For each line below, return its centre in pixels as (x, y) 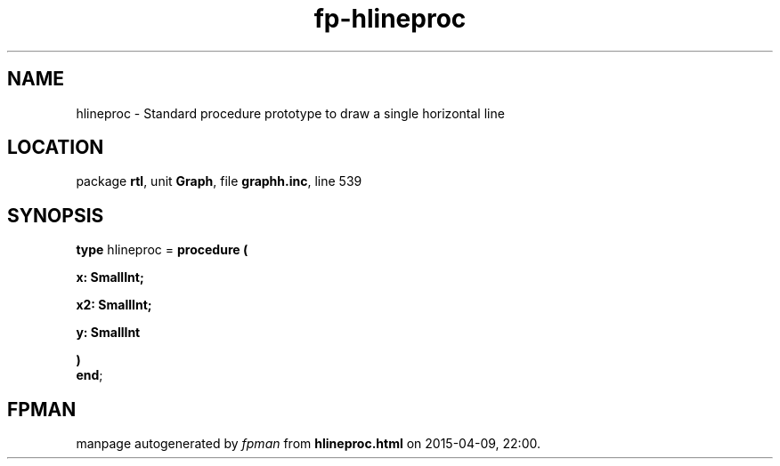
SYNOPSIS (56, 215)
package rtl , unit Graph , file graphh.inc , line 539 (219, 181)
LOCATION (56, 148)
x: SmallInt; (110, 277)
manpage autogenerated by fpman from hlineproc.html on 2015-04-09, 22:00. (308, 444)
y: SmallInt (108, 333)
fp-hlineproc (390, 19)
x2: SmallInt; (114, 305)
